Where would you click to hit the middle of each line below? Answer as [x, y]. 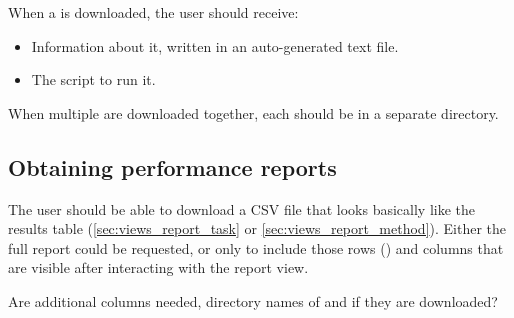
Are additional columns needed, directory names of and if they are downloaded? [253, 300]
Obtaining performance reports [172, 166]
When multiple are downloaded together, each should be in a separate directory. [253, 112]
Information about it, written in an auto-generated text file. [215, 45]
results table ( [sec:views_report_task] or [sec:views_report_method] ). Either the [257, 228]
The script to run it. [93, 79]
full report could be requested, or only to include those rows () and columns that [256, 247]
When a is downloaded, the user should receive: [153, 12]
